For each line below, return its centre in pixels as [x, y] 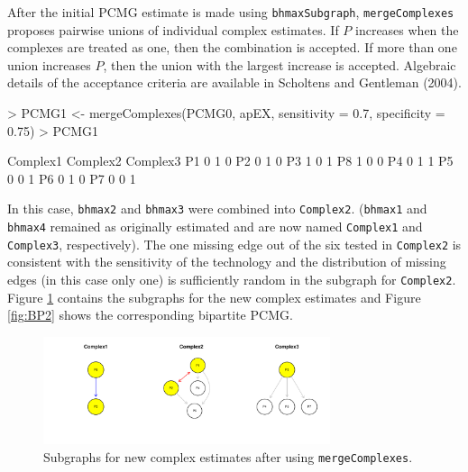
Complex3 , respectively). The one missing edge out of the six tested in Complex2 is [234, 244]
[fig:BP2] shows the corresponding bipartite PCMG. [150, 315]
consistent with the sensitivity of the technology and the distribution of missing [227, 262]
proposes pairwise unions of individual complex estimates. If [173, 29]
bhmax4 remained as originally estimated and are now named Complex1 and [215, 227]
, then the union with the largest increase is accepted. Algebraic [280, 64]
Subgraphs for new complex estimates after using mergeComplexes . [228, 456]
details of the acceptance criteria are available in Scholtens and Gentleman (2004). [234, 82]
